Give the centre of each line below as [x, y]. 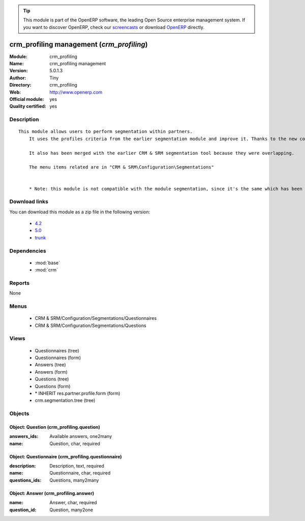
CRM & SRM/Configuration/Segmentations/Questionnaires [96, 318]
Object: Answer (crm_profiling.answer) [52, 493]
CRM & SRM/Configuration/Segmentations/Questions [91, 325]
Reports [20, 283]
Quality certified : [28, 106]
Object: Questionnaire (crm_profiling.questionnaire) [66, 456]
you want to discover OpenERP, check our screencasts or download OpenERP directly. [114, 27]
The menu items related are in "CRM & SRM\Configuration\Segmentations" [121, 167]
